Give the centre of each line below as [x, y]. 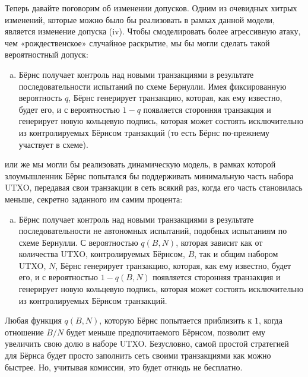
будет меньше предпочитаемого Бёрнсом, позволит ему [166, 332]
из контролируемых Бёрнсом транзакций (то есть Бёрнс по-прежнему [144, 132]
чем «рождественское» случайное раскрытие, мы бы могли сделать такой [137, 42]
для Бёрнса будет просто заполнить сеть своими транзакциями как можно [138, 355]
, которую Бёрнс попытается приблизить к [176, 320]
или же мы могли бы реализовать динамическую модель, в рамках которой [140, 164]
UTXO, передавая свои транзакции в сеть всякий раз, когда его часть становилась [154, 187]
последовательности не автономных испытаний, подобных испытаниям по [153, 231]
